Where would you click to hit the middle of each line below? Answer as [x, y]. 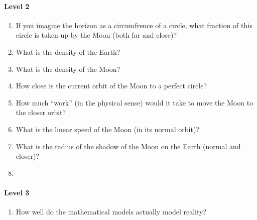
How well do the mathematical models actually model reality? [111, 212]
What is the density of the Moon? [68, 69]
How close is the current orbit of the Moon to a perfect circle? [111, 86]
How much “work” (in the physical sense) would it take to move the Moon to [135, 102]
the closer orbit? [41, 112]
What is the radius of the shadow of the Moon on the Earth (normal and [128, 146]
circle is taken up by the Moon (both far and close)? [96, 35]
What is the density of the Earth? [68, 51]
